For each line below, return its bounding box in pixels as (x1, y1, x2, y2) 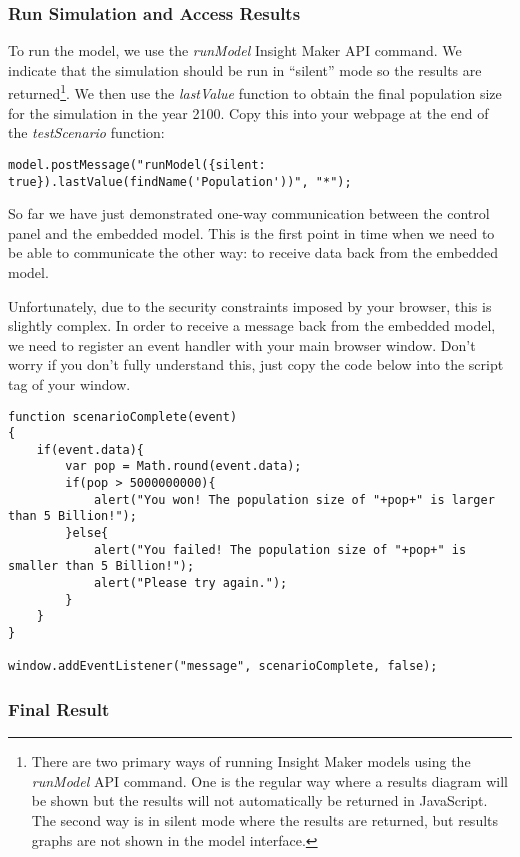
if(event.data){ (36, 442, 145, 457)
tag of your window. (8, 373, 131, 394)
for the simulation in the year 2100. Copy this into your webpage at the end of (8, 102, 489, 123)
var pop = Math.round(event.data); (65, 459, 302, 474)
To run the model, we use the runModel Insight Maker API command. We (8, 40, 462, 61)
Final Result (8, 696, 110, 721)
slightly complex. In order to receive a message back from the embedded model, (8, 315, 496, 336)
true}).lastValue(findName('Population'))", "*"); (8, 174, 352, 189)
